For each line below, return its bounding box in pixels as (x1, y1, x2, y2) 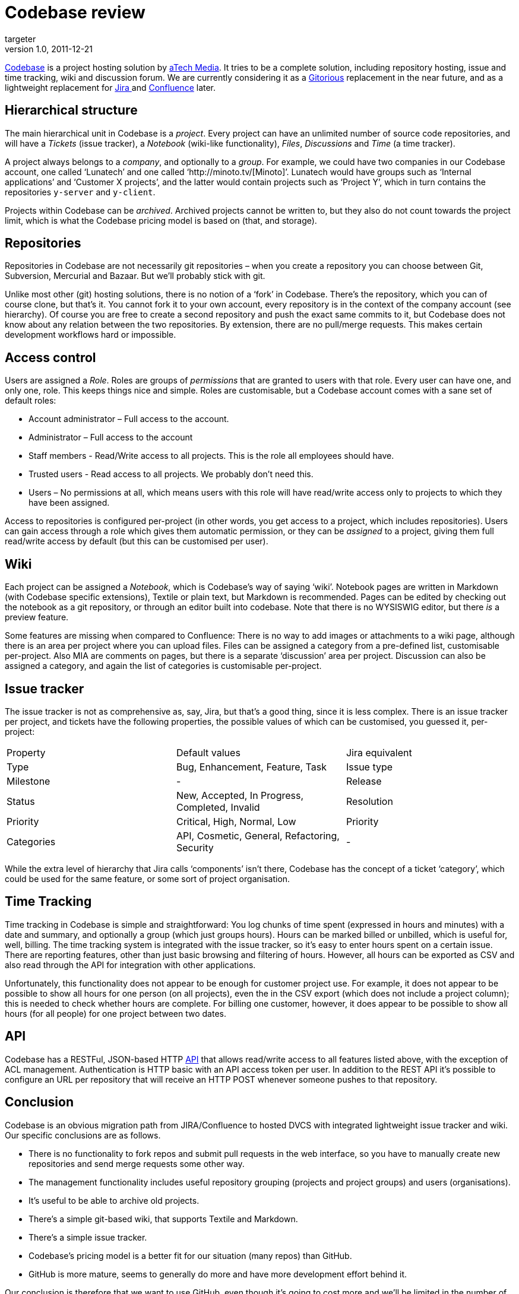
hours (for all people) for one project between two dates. (5, 1008, 227, 1019)
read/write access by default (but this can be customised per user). (5, 536, 268, 547)
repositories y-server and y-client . (5, 186, 156, 197)
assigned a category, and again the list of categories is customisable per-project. (5, 661, 322, 671)
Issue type (346, 760, 393, 773)
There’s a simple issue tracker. (29, 1232, 147, 1242)
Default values (176, 746, 240, 759)
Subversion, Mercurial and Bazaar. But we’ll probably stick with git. (5, 271, 265, 281)
